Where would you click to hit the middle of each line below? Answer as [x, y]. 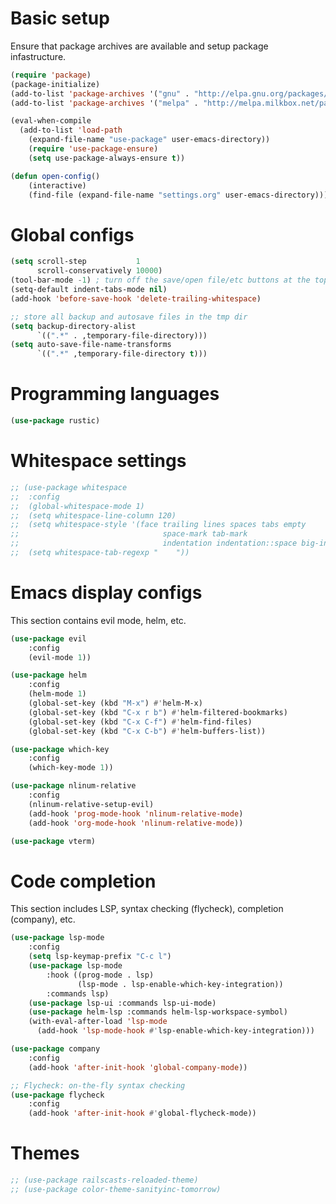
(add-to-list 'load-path [71, 130]
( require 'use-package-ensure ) [93, 149]
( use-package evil [48, 638]
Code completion [83, 881]
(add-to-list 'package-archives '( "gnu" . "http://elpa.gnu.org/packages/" [171, 93]
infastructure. [38, 56]
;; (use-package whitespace [69, 487]
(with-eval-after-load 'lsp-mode [98, 1022]
